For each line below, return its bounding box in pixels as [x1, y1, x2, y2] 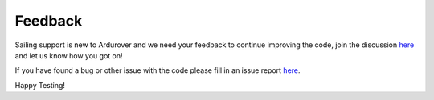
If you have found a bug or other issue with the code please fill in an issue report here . [14, 66, 301, 75]
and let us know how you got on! [14, 50, 124, 60]
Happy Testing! [14, 80, 66, 90]
